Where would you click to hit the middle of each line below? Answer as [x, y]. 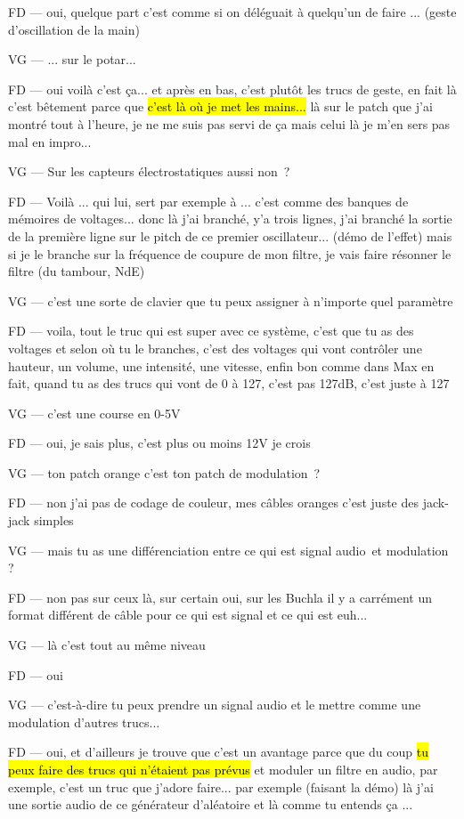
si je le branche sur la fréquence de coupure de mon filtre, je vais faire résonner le [230, 253]
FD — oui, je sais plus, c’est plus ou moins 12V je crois [159, 443]
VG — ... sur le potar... [72, 59]
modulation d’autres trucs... [84, 722]
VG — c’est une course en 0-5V [94, 413]
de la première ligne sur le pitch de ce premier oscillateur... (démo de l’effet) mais [230, 235]
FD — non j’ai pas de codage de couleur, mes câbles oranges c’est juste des [213, 503]
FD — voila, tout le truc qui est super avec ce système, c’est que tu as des [211, 331]
